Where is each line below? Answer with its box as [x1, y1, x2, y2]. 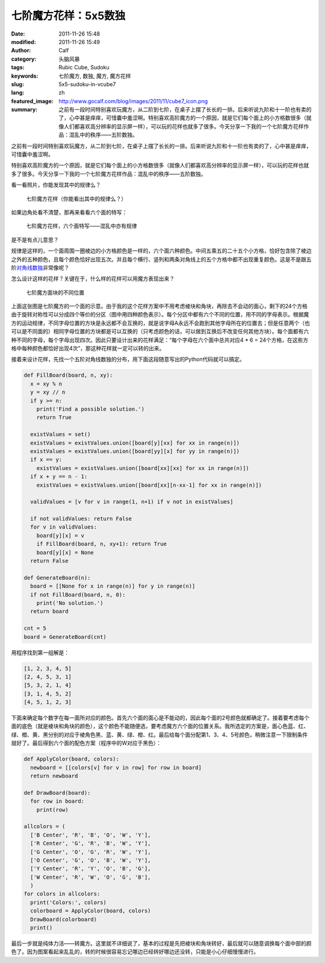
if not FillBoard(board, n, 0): [30, 591, 126, 598]
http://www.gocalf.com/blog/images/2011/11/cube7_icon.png [58, 97, 208, 105]
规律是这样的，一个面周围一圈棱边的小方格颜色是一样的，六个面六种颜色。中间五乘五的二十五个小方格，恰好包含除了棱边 [11, 247, 312, 254]
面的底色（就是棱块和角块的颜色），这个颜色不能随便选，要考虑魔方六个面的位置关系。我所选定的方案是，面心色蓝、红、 [11, 723, 309, 730]
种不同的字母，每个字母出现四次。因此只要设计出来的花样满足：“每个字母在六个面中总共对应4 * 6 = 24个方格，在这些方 [11, 336, 309, 343]
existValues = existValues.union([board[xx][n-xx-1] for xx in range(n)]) [36, 481, 262, 488]
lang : [11, 89, 25, 96]
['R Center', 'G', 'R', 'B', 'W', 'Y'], [30, 840, 151, 847]
